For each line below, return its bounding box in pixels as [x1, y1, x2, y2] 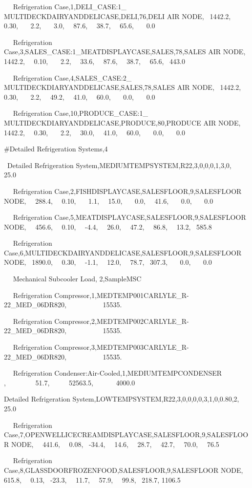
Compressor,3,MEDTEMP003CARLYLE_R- [54, 342, 189, 352]
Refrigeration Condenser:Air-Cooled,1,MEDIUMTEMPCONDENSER [13, 368, 222, 378]
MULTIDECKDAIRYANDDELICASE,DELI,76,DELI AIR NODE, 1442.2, [4, 11, 231, 21]
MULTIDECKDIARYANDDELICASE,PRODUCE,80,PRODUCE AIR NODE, [4, 117, 241, 127]
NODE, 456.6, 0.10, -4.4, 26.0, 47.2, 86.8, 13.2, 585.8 [4, 221, 212, 232]
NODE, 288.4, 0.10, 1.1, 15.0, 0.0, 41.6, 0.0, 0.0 [4, 195, 213, 206]
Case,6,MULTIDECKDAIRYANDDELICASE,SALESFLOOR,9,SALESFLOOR [4, 247, 242, 257]
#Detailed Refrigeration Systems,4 [4, 144, 108, 154]
